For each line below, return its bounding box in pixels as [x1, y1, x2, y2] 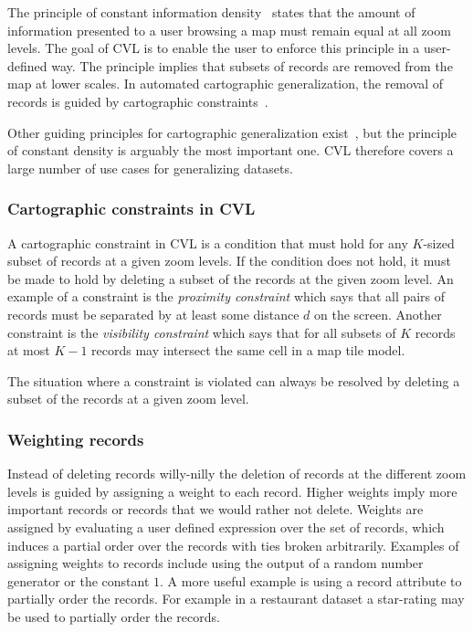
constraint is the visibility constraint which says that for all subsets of [7, 322, 396, 342]
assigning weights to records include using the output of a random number [7, 553, 424, 573]
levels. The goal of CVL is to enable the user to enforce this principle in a [7, 38, 420, 58]
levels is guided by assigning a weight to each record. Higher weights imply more [7, 481, 457, 500]
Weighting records [7, 427, 144, 450]
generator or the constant [7, 571, 150, 590]
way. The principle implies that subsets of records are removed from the [51, 56, 453, 75]
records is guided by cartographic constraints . [7, 91, 268, 111]
